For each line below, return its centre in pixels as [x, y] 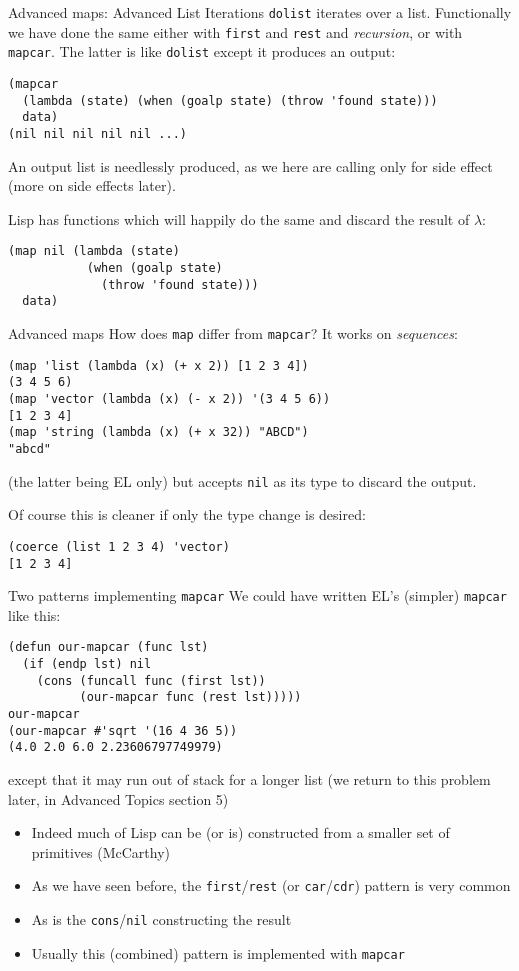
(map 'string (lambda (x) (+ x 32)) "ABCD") [158, 432]
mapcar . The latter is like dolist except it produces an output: [202, 51]
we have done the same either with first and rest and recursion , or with [235, 31]
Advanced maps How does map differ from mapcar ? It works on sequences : [233, 333]
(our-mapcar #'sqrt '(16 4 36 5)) [123, 730]
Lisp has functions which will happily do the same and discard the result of [239, 218]
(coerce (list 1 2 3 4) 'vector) [119, 546]
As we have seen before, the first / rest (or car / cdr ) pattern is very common [271, 885]
